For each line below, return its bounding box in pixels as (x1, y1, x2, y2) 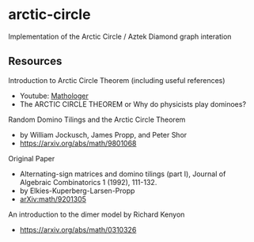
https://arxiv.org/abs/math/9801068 (19, 138, 137, 148)
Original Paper (8, 153, 55, 163)
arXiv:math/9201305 (19, 194, 87, 203)
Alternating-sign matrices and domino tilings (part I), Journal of (19, 168, 226, 179)
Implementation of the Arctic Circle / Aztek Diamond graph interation (8, 32, 232, 41)
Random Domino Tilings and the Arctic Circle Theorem (8, 115, 186, 124)
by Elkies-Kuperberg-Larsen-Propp (19, 186, 135, 195)
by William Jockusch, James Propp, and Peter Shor (19, 130, 188, 139)
